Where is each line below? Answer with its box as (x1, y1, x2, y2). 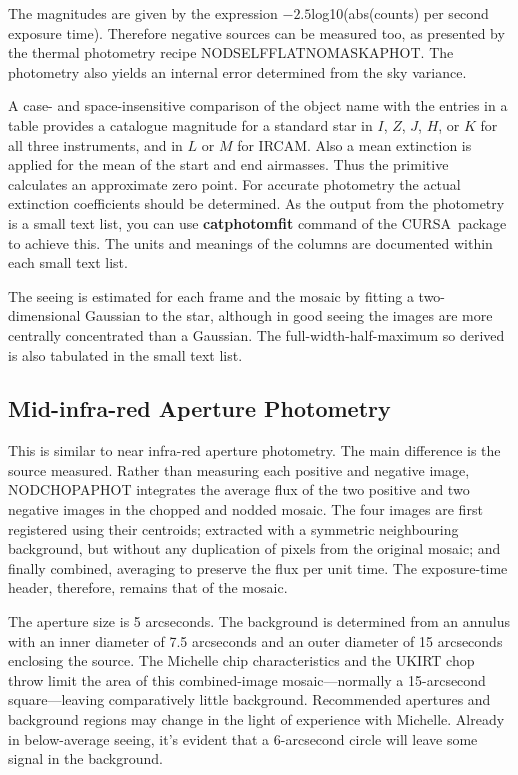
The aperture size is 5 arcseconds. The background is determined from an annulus (8, 611, 510, 632)
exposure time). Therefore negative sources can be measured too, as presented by (8, 22, 505, 43)
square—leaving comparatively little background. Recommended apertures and (8, 689, 491, 710)
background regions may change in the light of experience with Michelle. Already (8, 709, 505, 730)
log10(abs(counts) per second (311, 3, 489, 23)
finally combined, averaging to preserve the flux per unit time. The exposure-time (8, 557, 508, 578)
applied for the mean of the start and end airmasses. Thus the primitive (8, 154, 449, 175)
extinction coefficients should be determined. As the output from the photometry (8, 193, 505, 214)
